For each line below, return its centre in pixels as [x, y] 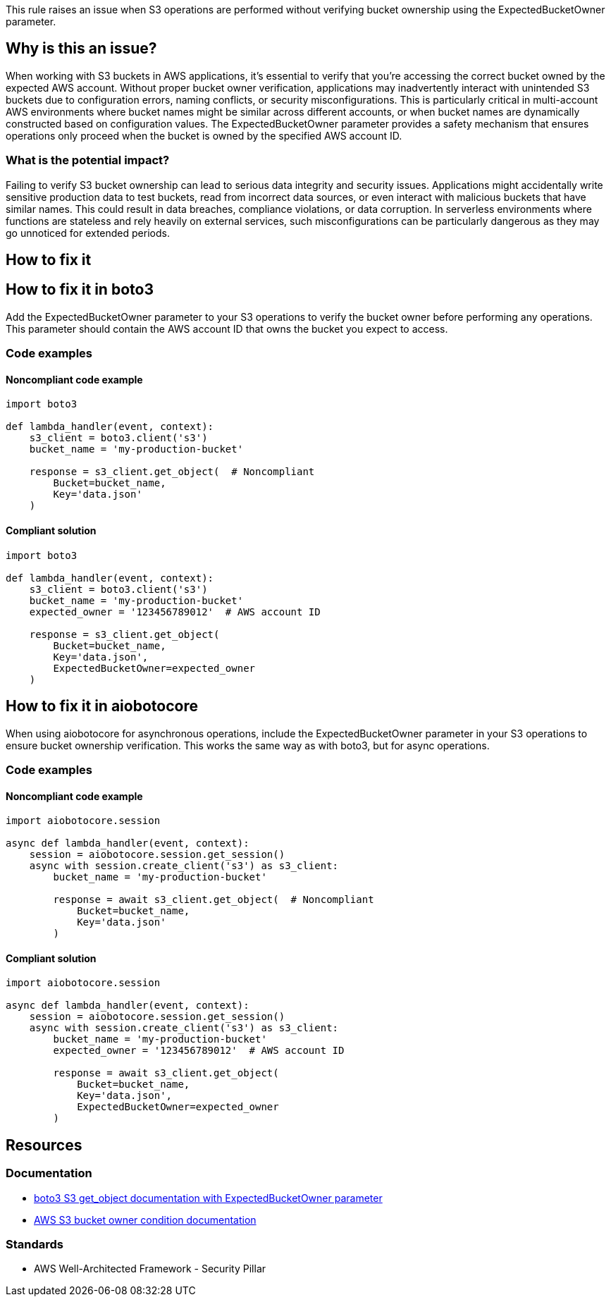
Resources [44, 1145]
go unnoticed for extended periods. [88, 233]
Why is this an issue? [81, 49]
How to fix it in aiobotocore [102, 706]
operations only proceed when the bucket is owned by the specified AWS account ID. [204, 135]
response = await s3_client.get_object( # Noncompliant [214, 900]
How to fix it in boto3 [80, 290]
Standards [35, 1244]
